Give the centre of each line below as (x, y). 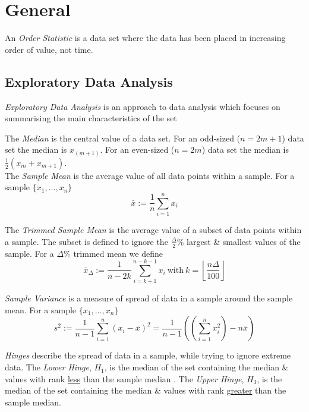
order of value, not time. (49, 49)
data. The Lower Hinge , (48, 367)
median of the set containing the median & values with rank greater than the (146, 390)
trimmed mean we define (118, 253)
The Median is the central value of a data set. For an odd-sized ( (123, 138)
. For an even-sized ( (137, 150)
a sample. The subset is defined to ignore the (86, 241)
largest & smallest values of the (244, 241)
